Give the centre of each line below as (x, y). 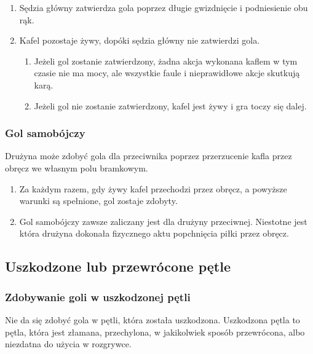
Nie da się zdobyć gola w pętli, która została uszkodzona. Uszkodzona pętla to (153, 319)
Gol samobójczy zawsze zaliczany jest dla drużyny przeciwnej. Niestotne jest (163, 221)
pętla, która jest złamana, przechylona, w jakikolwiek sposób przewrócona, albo (155, 332)
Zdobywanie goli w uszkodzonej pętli (98, 297)
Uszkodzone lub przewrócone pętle (118, 266)
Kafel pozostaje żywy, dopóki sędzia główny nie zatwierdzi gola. (140, 40)
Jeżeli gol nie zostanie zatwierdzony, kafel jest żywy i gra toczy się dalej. (170, 105)
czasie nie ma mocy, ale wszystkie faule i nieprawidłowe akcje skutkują (167, 73)
